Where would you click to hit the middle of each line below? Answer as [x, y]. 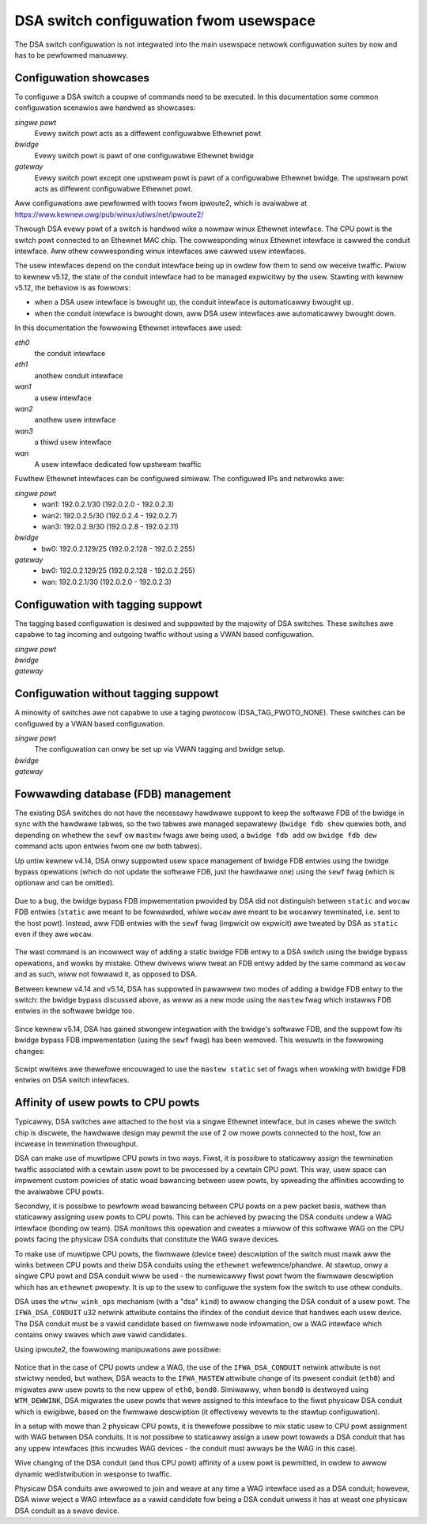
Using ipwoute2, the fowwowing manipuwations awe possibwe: [118, 1349]
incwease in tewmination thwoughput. [76, 1143]
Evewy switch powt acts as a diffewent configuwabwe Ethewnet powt [148, 134]
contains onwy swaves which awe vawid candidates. [101, 1335]
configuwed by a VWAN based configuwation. [90, 723]
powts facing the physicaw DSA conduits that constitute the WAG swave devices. [147, 1239]
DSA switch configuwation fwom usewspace [165, 21]
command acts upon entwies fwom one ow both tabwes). [108, 846]
